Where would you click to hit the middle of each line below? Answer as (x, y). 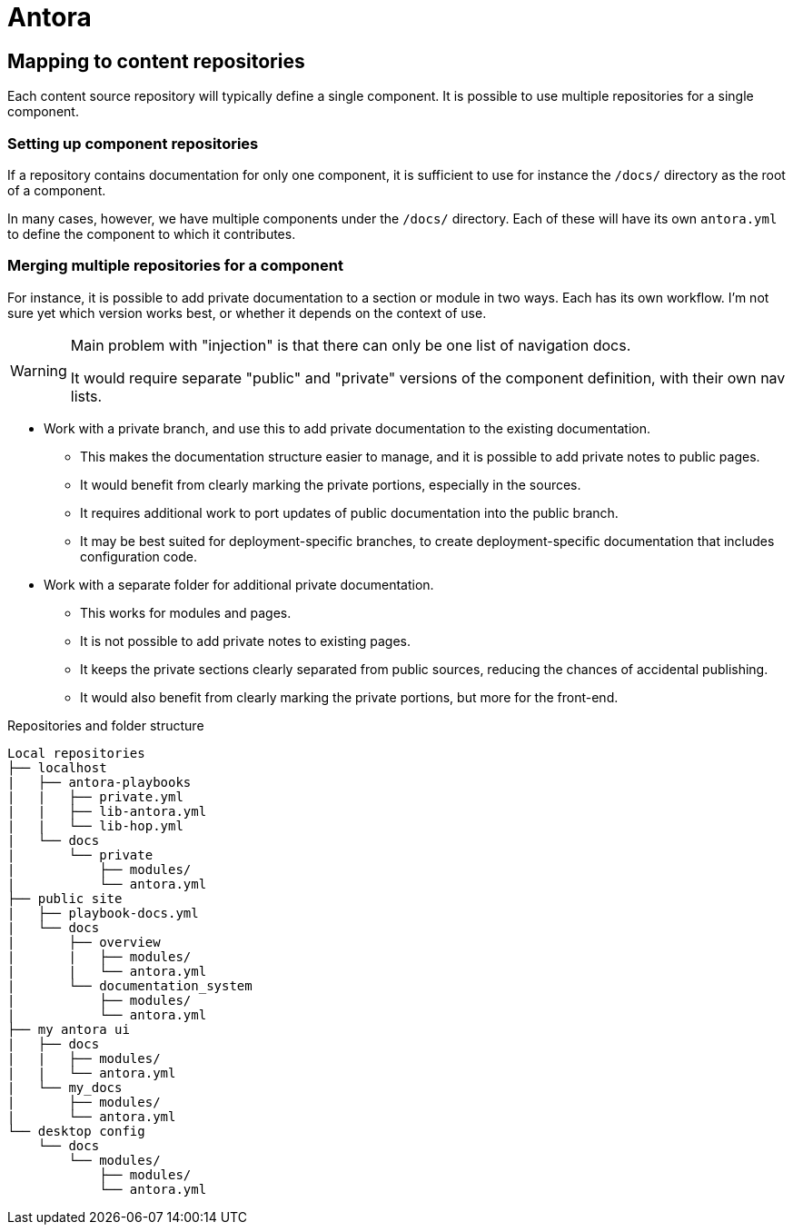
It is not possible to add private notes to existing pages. (246, 641)
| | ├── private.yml (95, 796)
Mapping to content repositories (156, 61)
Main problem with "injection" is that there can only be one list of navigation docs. (351, 345)
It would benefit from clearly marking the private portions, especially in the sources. (331, 484)
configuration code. (139, 556)
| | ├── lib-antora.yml (107, 811)
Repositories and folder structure (106, 725)
